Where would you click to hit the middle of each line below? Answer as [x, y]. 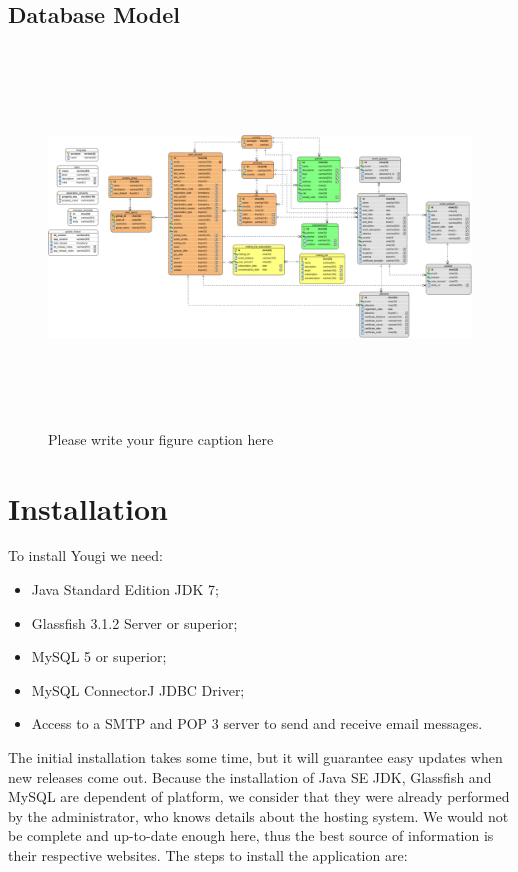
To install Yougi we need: [85, 555]
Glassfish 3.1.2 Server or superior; [134, 622]
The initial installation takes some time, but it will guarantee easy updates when [255, 757]
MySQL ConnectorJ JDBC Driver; [138, 689]
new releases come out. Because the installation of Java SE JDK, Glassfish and [250, 776]
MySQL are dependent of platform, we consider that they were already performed [259, 796]
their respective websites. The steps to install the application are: [208, 854]
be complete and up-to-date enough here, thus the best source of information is [251, 835]
